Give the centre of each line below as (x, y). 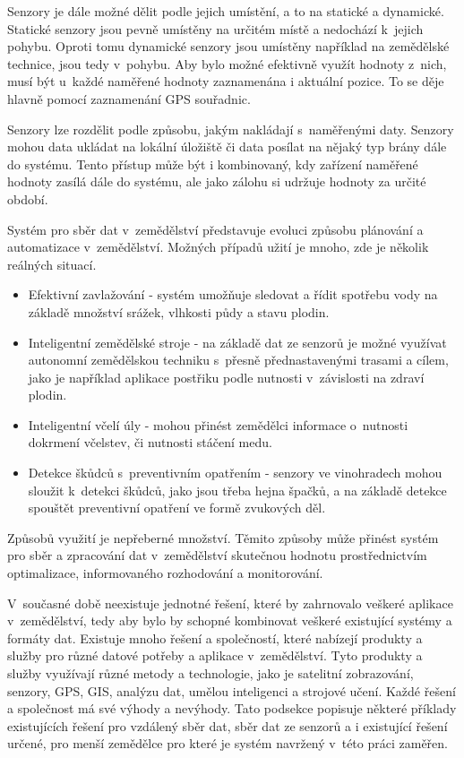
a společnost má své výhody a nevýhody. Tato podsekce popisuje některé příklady (232, 708)
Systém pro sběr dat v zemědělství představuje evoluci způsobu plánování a (215, 229)
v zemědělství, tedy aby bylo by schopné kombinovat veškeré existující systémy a (230, 620)
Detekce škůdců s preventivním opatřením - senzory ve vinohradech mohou (235, 473)
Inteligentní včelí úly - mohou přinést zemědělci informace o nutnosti (218, 424)
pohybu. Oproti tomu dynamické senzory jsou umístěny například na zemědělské (228, 46)
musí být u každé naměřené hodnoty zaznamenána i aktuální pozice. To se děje (226, 81)
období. (28, 198)
